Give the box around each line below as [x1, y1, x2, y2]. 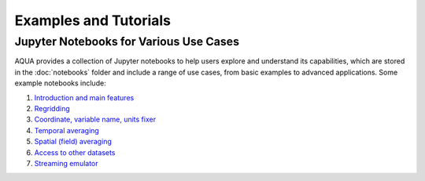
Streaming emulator [34, 158, 98, 168]
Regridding [34, 103, 70, 113]
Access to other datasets [34, 147, 116, 157]
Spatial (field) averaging [34, 137, 112, 147]
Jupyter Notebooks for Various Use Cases [14, 34, 240, 49]
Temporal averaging [34, 125, 100, 135]
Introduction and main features [34, 92, 135, 102]
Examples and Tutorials [14, 12, 172, 29]
